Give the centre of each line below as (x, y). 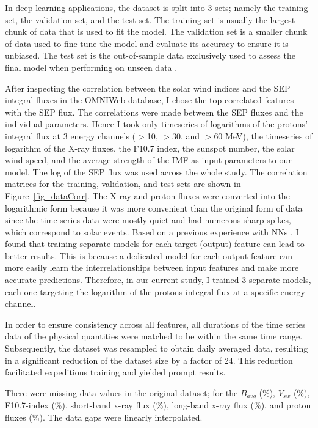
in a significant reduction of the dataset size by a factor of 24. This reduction (149, 360)
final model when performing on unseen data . (91, 67)
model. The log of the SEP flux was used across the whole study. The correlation (156, 172)
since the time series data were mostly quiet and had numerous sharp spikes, (148, 220)
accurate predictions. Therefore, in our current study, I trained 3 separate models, (158, 280)
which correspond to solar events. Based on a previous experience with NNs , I (152, 231)
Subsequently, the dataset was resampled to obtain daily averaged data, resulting (157, 348)
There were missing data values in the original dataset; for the (121, 392)
